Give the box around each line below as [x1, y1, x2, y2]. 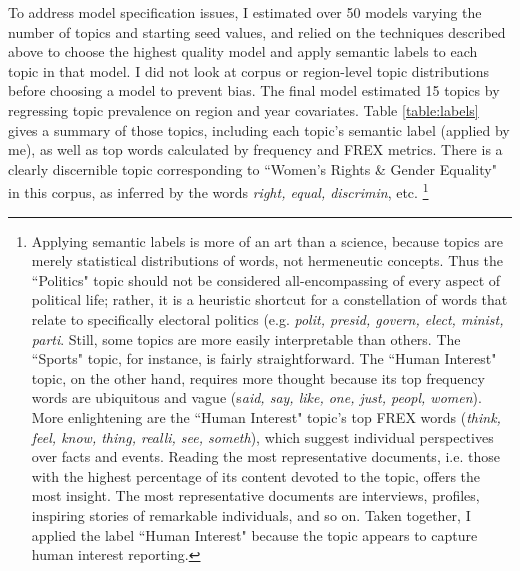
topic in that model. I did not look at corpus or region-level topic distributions [8, 60, 490, 81]
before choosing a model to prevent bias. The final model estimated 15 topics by [8, 80, 500, 101]
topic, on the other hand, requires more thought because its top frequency [31, 367, 485, 388]
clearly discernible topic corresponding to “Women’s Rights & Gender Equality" [8, 158, 497, 179]
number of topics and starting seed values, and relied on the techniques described [8, 21, 506, 42]
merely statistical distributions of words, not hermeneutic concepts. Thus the [31, 250, 504, 271]
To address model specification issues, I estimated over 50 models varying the [8, 2, 482, 22]
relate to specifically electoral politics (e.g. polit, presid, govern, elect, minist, [31, 308, 504, 329]
